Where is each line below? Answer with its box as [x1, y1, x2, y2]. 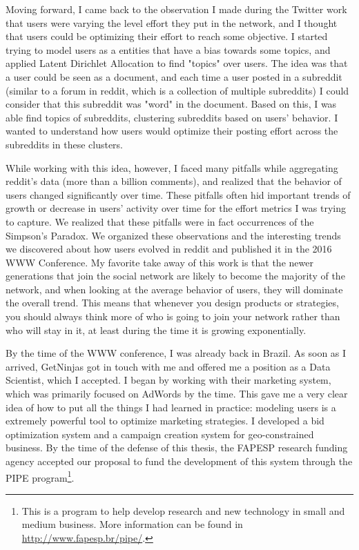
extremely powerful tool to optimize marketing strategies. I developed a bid [6, 413, 324, 428]
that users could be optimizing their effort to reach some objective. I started [6, 29, 328, 43]
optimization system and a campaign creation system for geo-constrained [6, 426, 314, 441]
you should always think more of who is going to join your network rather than [6, 309, 340, 324]
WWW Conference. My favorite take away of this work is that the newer [6, 255, 313, 269]
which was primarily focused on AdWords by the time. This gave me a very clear [6, 386, 348, 401]
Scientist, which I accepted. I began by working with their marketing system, [6, 373, 331, 387]
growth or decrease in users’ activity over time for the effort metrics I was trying [6, 201, 346, 215]
